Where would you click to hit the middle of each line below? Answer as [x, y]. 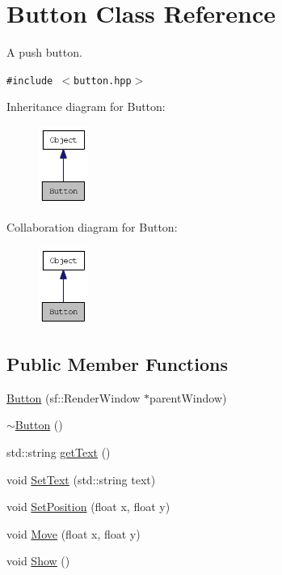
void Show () [38, 561]
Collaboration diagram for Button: [92, 227]
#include [30, 81]
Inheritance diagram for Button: [86, 106]
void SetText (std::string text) [81, 479]
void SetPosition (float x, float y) [88, 507]
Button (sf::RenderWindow [74, 397]
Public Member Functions [117, 364]
